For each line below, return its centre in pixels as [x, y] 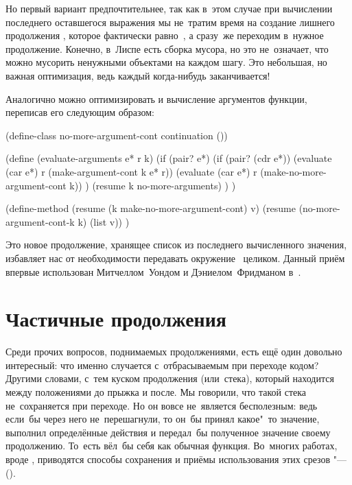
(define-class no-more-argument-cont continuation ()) [117, 135]
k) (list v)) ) [104, 221]
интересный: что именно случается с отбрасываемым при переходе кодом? [162, 365]
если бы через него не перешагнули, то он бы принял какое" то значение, [163, 419]
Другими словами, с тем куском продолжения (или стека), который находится [170, 378]
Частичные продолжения [116, 319]
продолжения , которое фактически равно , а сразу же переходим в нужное [165, 35]
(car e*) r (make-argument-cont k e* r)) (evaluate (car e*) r [131, 171]
